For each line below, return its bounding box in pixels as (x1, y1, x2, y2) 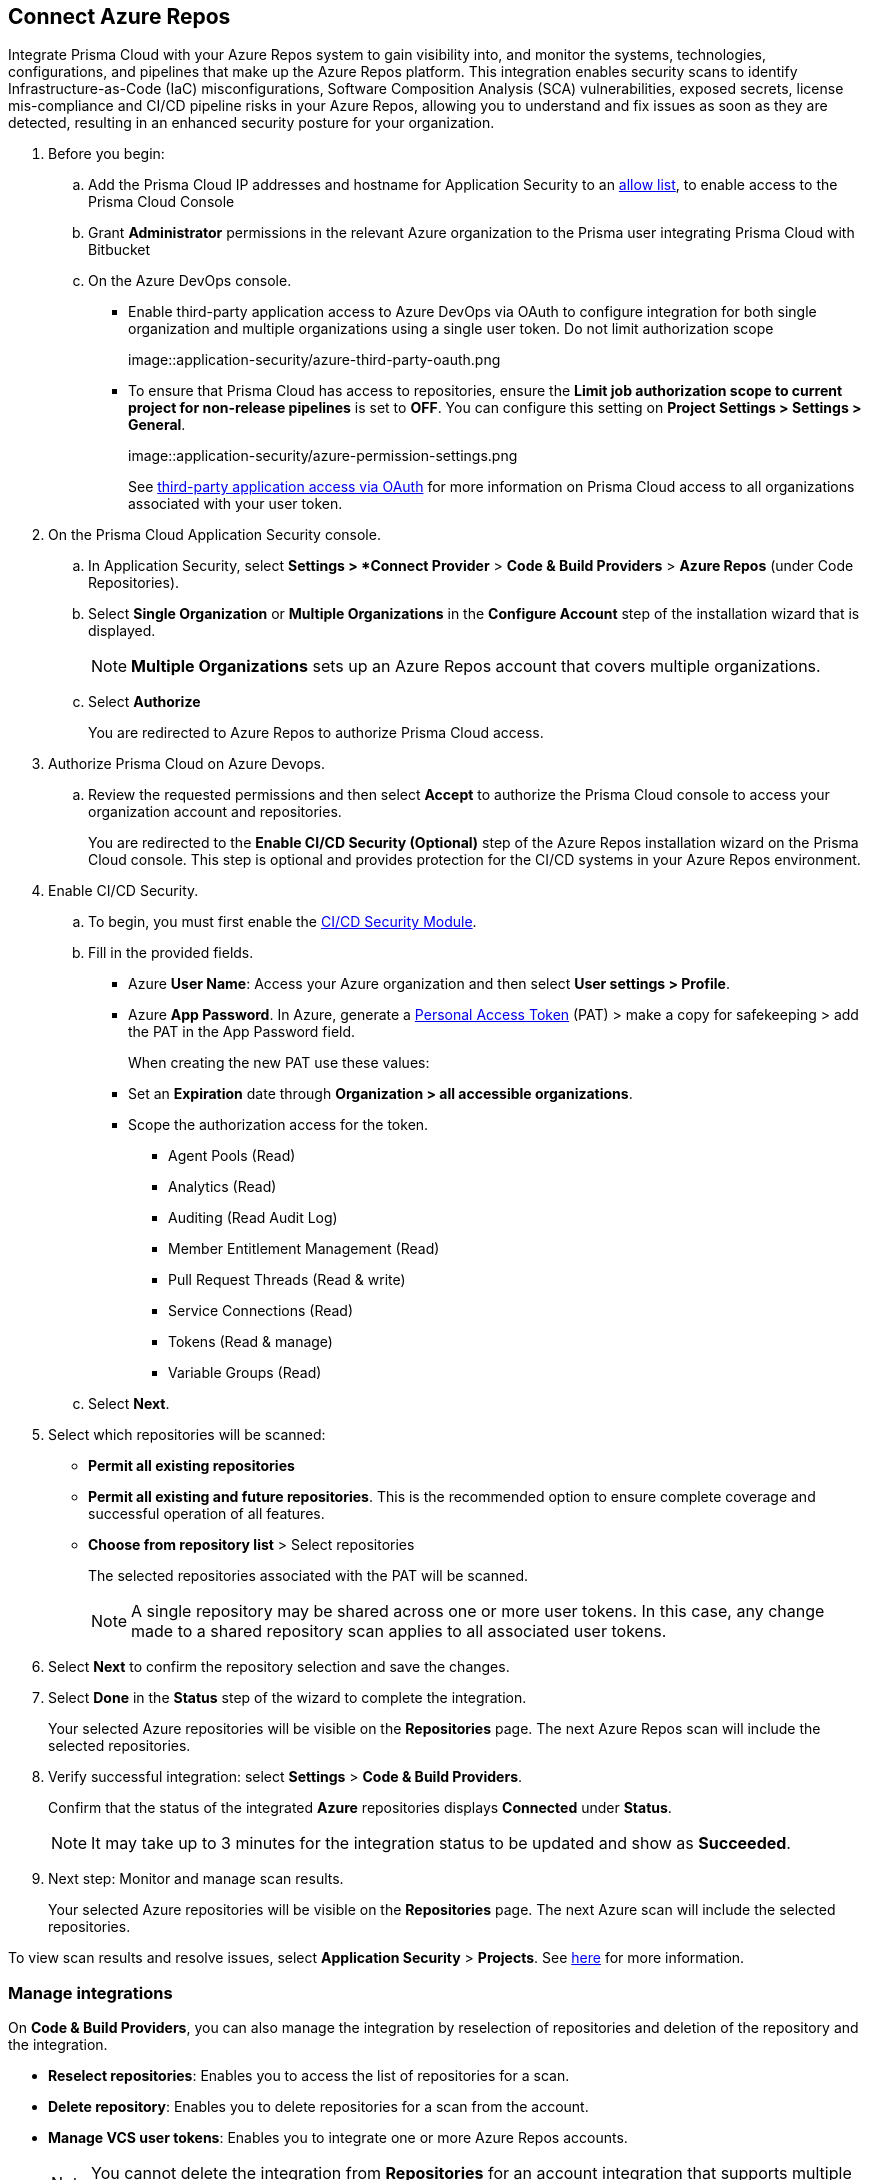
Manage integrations (8, 1982, 173, 2003)
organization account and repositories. (88, 803, 342, 821)
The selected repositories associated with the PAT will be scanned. (88, 1567, 528, 1585)
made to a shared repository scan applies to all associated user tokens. (131, 1621, 667, 1642)
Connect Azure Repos (8, 4, 231, 29)
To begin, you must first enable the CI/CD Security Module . (88, 913, 477, 931)
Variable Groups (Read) (168, 1364, 322, 1382)
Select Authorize (88, 693, 201, 711)
